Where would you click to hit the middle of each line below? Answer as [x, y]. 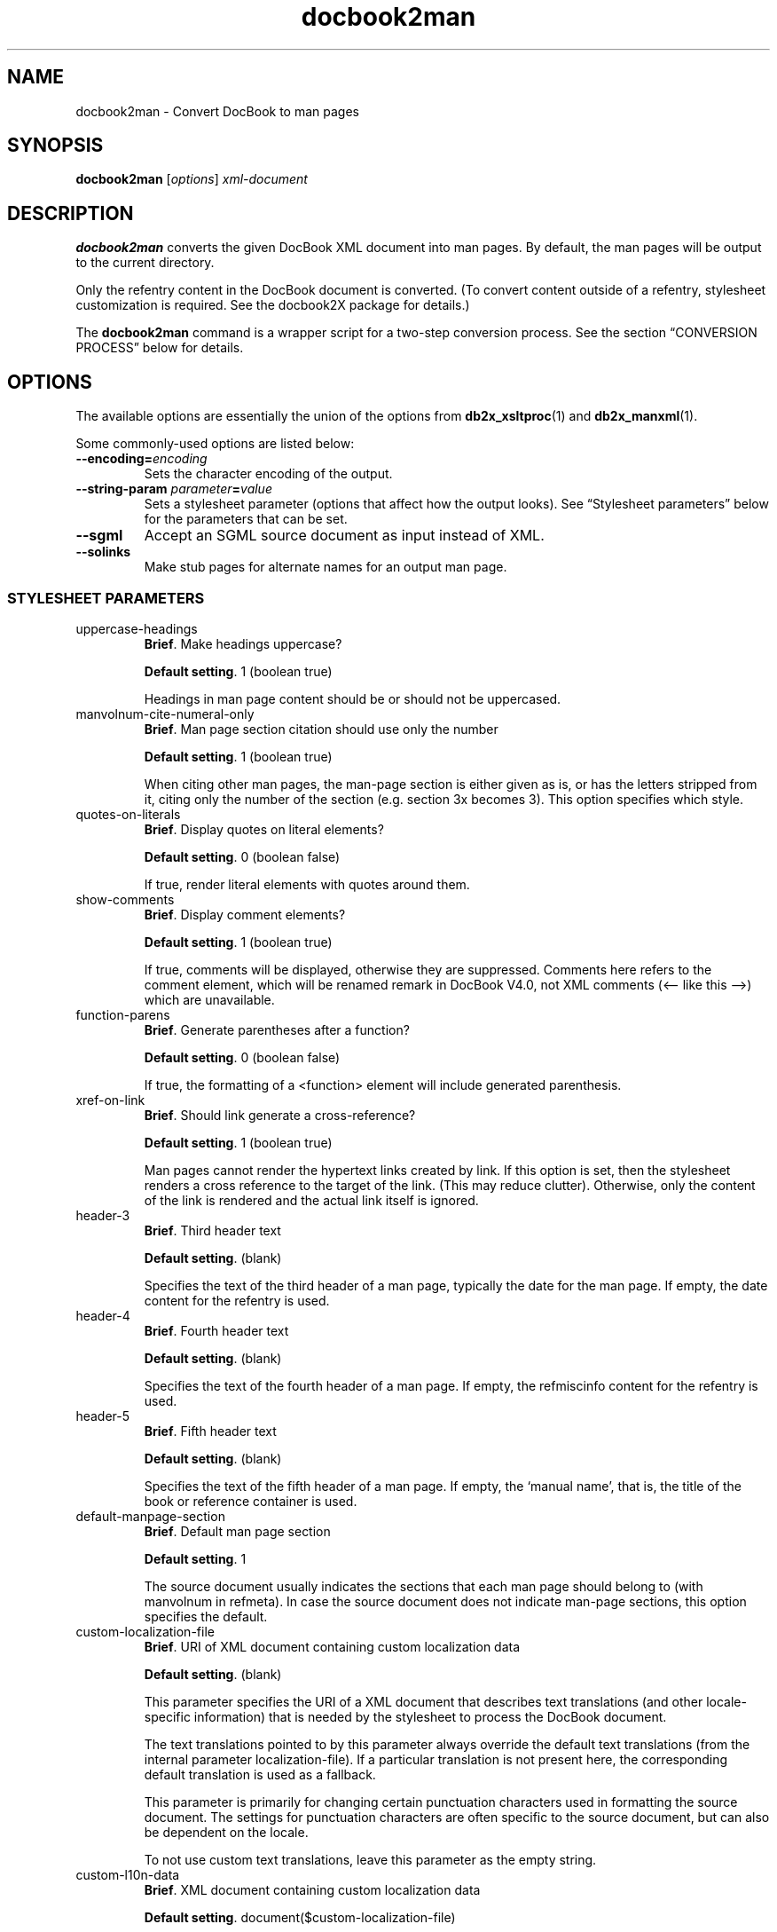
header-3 [103, 1215]
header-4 [103, 1315]
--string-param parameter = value [174, 489]
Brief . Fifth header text [210, 1431]
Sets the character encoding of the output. [268, 474]
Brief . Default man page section [237, 1531]
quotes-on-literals [128, 814]
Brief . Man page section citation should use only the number [321, 729]
